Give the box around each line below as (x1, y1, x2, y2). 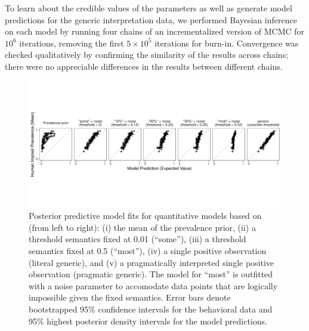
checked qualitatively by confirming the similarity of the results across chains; (5, 48, 289, 61)
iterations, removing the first (19, 36, 124, 49)
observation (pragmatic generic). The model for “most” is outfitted (29, 268, 273, 280)
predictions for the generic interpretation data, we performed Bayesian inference (5, 13, 297, 26)
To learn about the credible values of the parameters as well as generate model (5, 2, 292, 14)
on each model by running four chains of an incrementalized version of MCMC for (5, 25, 305, 38)
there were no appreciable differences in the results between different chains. (5, 60, 283, 72)
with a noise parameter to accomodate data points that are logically (29, 279, 278, 292)
